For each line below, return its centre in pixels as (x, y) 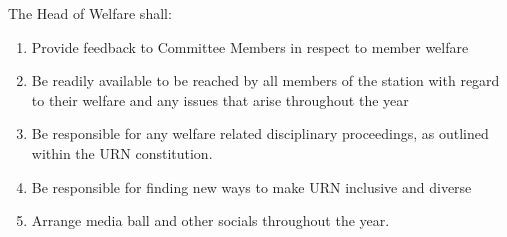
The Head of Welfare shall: (90, 13)
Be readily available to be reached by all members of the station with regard (265, 80)
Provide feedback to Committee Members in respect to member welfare (250, 46)
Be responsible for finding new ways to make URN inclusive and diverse (251, 186)
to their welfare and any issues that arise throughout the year (220, 99)
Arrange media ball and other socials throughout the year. (210, 220)
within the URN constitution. (122, 152)
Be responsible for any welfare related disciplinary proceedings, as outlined (260, 133)
